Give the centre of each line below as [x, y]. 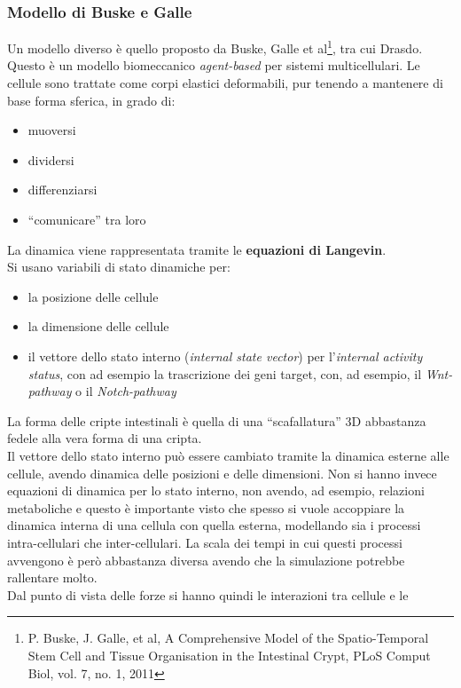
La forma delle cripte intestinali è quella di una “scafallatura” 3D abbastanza [217, 420]
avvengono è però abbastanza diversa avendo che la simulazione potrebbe [206, 560]
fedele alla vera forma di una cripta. [105, 438]
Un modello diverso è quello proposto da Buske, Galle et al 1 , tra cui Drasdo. [215, 47]
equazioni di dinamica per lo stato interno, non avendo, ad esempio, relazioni [216, 490]
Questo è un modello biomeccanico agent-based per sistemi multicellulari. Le [214, 65]
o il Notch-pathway [126, 391]
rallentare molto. [52, 577]
